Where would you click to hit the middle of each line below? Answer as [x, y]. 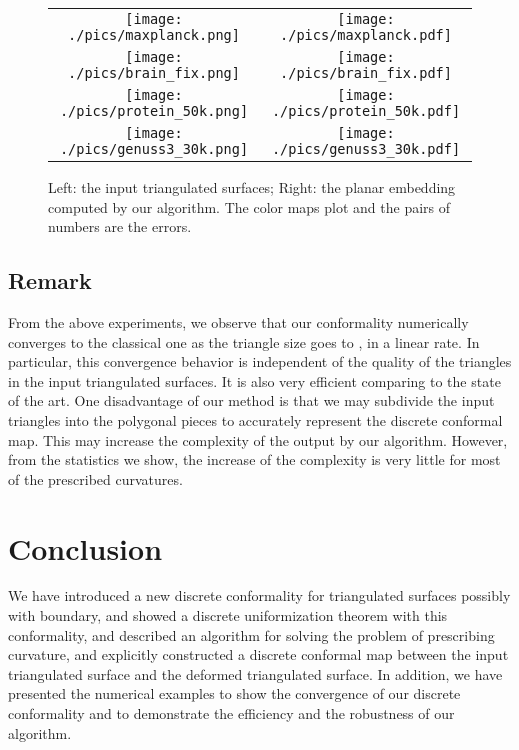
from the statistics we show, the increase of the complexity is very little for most [254, 459]
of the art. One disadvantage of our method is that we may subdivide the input [251, 400]
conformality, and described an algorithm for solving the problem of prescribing [251, 634]
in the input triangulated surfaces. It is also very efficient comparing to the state [254, 380]
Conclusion [85, 547]
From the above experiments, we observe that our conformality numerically [238, 321]
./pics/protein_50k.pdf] [366, 111]
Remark [50, 280]
